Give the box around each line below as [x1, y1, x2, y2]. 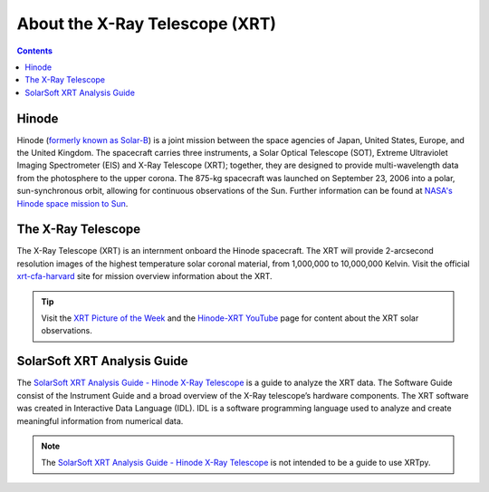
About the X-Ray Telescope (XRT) [16, 14, 276, 34]
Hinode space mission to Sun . [16, 198, 129, 208]
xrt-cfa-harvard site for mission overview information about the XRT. [16, 271, 273, 282]
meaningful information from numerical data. [16, 415, 184, 426]
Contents [16, 45, 53, 56]
